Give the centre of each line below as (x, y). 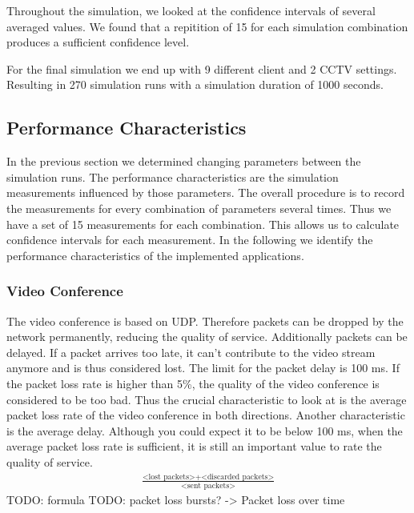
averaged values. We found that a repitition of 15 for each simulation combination (207, 26)
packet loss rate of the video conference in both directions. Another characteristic (206, 415)
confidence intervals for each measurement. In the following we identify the (190, 240)
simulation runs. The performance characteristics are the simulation (173, 176)
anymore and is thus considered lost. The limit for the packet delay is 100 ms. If (203, 368)
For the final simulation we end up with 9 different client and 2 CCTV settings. (202, 68)
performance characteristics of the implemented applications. (155, 255)
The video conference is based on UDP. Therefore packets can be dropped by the (205, 321)
